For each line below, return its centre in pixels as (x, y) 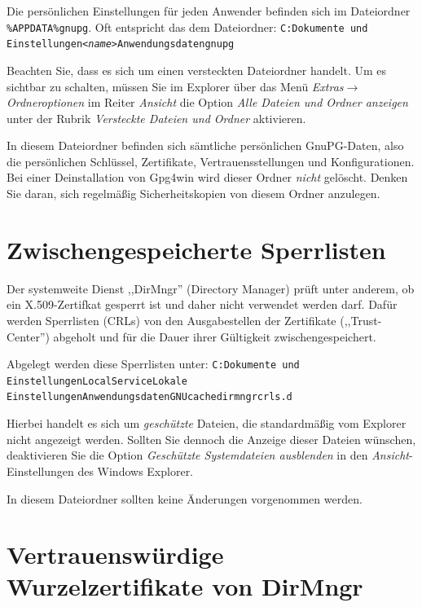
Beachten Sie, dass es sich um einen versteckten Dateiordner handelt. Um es (197, 70)
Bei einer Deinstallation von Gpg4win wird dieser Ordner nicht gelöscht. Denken (207, 177)
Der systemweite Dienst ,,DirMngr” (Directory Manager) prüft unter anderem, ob (211, 288)
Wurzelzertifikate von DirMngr (185, 586)
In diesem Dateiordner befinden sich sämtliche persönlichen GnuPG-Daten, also (205, 145)
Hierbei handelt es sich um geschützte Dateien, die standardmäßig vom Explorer (207, 423)
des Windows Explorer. (136, 471)
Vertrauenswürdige (115, 554)
